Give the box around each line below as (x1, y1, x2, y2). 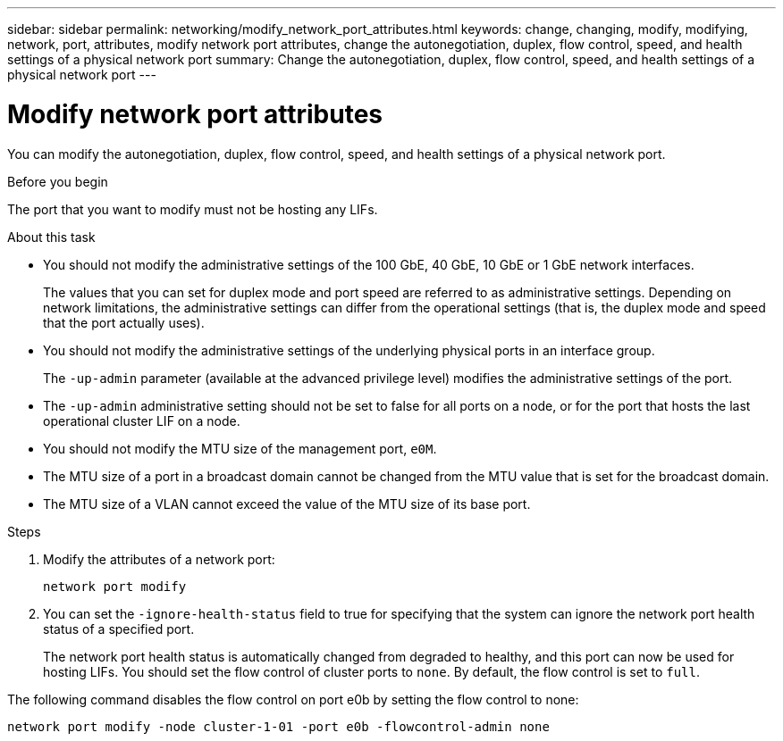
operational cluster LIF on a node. (43, 412, 240, 429)
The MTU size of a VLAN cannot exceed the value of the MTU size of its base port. (43, 495, 531, 512)
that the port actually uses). (43, 314, 205, 330)
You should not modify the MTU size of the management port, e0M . (43, 440, 437, 456)
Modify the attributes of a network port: (43, 551, 275, 567)
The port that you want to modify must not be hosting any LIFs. (7, 201, 378, 217)
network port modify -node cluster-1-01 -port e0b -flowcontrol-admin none (7, 719, 550, 734)
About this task (7, 229, 96, 245)
